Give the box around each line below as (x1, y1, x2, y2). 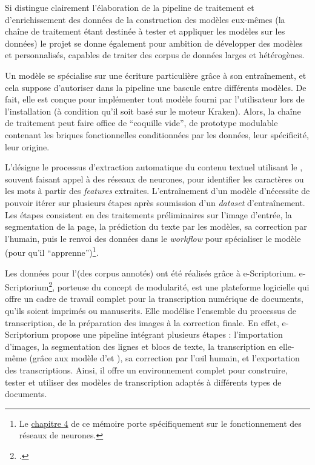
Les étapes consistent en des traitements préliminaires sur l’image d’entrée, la (5, 208, 292, 221)
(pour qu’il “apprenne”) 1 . (5, 244, 99, 258)
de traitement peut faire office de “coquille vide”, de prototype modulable (5, 116, 278, 129)
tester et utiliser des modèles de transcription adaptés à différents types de (5, 375, 282, 388)
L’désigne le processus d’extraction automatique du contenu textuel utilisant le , (5, 161, 303, 173)
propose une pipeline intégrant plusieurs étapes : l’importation (51, 328, 283, 341)
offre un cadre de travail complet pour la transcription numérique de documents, (5, 292, 303, 305)
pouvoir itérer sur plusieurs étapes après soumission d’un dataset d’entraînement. (5, 196, 305, 209)
